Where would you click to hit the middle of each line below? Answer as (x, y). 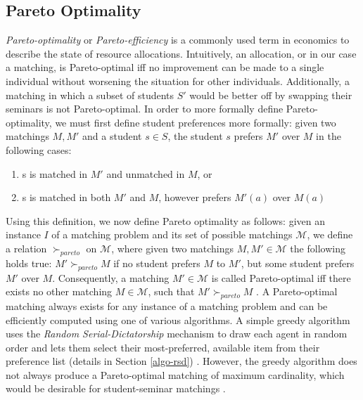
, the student (195, 136)
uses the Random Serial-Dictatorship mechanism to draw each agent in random (177, 334)
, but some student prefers (298, 263)
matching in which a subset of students (90, 95)
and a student (112, 136)
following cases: (39, 149)
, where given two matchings (173, 248)
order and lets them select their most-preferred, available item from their (163, 347)
